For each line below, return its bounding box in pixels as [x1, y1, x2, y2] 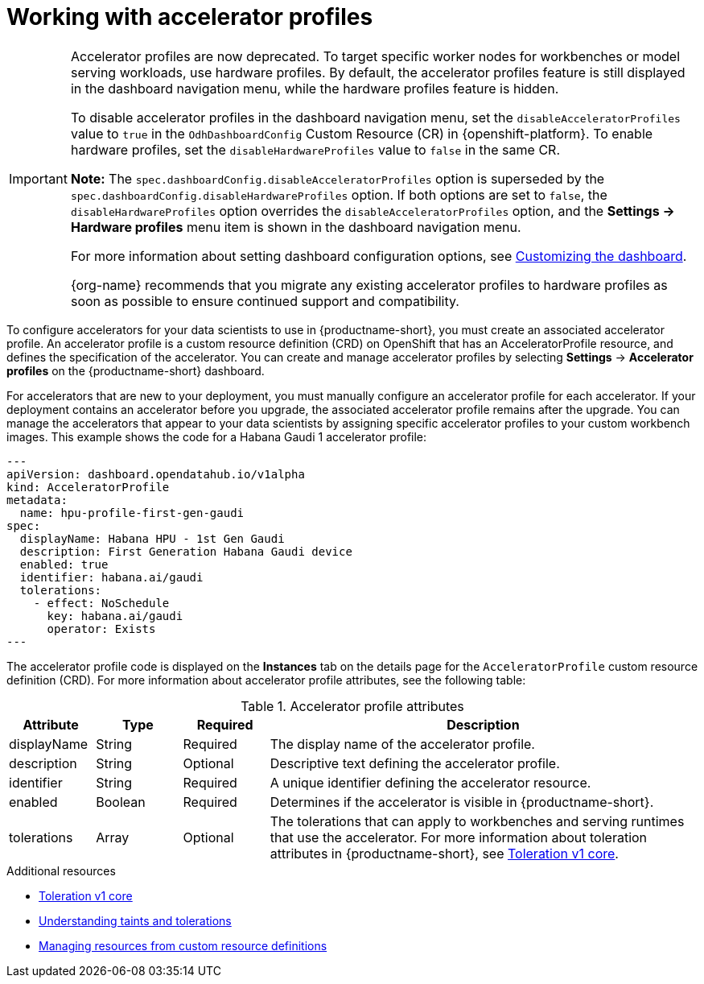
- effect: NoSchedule [33, 596, 170, 610]
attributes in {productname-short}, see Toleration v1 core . [270, 845, 619, 862]
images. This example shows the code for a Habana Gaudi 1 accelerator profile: [6, 429, 427, 444]
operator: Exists [47, 622, 156, 635]
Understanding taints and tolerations [39, 913, 232, 928]
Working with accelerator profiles [6, 3, 373, 31]
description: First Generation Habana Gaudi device [19, 544, 352, 558]
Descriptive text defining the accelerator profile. [270, 755, 560, 771]
